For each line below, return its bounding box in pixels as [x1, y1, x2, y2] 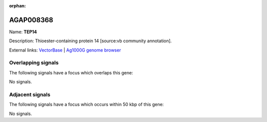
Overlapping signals [9, 60, 59, 66]
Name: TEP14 [9, 29, 37, 35]
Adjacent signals [9, 91, 50, 98]
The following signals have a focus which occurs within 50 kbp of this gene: [9, 102, 164, 108]
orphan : [9, 3, 26, 8]
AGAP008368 [9, 15, 54, 24]
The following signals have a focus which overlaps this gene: [9, 69, 133, 75]
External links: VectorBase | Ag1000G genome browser [9, 47, 121, 53]
